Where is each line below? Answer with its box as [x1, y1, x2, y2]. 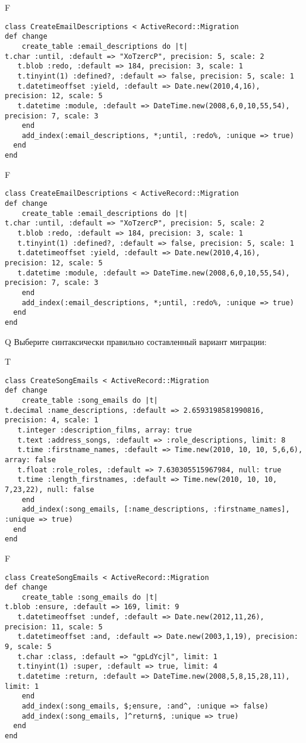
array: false [5, 456, 56, 464]
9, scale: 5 [5, 642, 52, 651]
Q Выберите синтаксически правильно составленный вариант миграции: [5, 335, 267, 347]
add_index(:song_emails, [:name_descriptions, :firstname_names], [21, 505, 290, 514]
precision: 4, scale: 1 [5, 416, 99, 425]
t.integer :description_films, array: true [17, 426, 192, 435]
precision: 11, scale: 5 [5, 622, 103, 631]
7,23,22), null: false [5, 485, 94, 494]
